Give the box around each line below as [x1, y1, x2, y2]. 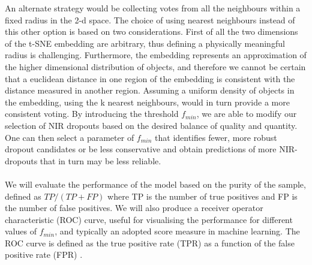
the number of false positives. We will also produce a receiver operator [5, 201, 263, 214]
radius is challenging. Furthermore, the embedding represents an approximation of [5, 49, 307, 61]
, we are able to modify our [196, 107, 297, 120]
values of [5, 225, 37, 237]
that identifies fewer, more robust [155, 131, 277, 143]
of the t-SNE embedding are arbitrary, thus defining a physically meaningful [5, 37, 285, 49]
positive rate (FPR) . [5, 248, 83, 261]
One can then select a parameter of [5, 131, 134, 143]
